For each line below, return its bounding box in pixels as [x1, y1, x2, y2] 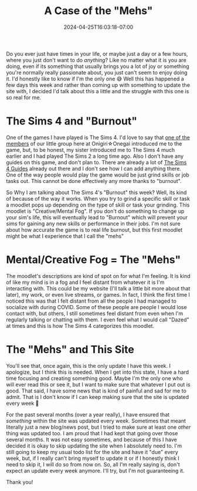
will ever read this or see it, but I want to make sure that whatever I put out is [6, 381, 191, 388]
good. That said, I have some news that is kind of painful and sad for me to [6, 387, 186, 394]
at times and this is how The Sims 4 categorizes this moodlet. [6, 322, 154, 329]
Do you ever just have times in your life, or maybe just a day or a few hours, [6, 50, 188, 57]
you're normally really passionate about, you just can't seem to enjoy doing [6, 69, 188, 76]
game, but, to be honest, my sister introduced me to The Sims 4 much [6, 146, 175, 153]
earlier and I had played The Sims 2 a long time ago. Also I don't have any [6, 153, 184, 160]
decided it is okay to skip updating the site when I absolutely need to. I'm [6, 442, 182, 449]
